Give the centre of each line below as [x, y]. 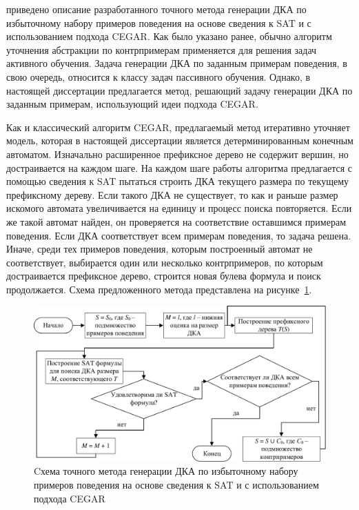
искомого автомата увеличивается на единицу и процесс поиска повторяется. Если [179, 208]
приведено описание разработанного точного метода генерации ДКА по [156, 9]
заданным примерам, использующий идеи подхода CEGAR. [132, 104]
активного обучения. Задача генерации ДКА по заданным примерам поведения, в [177, 63]
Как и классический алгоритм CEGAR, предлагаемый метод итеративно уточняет [178, 127]
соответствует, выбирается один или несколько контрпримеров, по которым [165, 262]
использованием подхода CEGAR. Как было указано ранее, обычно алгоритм [169, 36]
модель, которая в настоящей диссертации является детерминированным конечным [180, 140]
